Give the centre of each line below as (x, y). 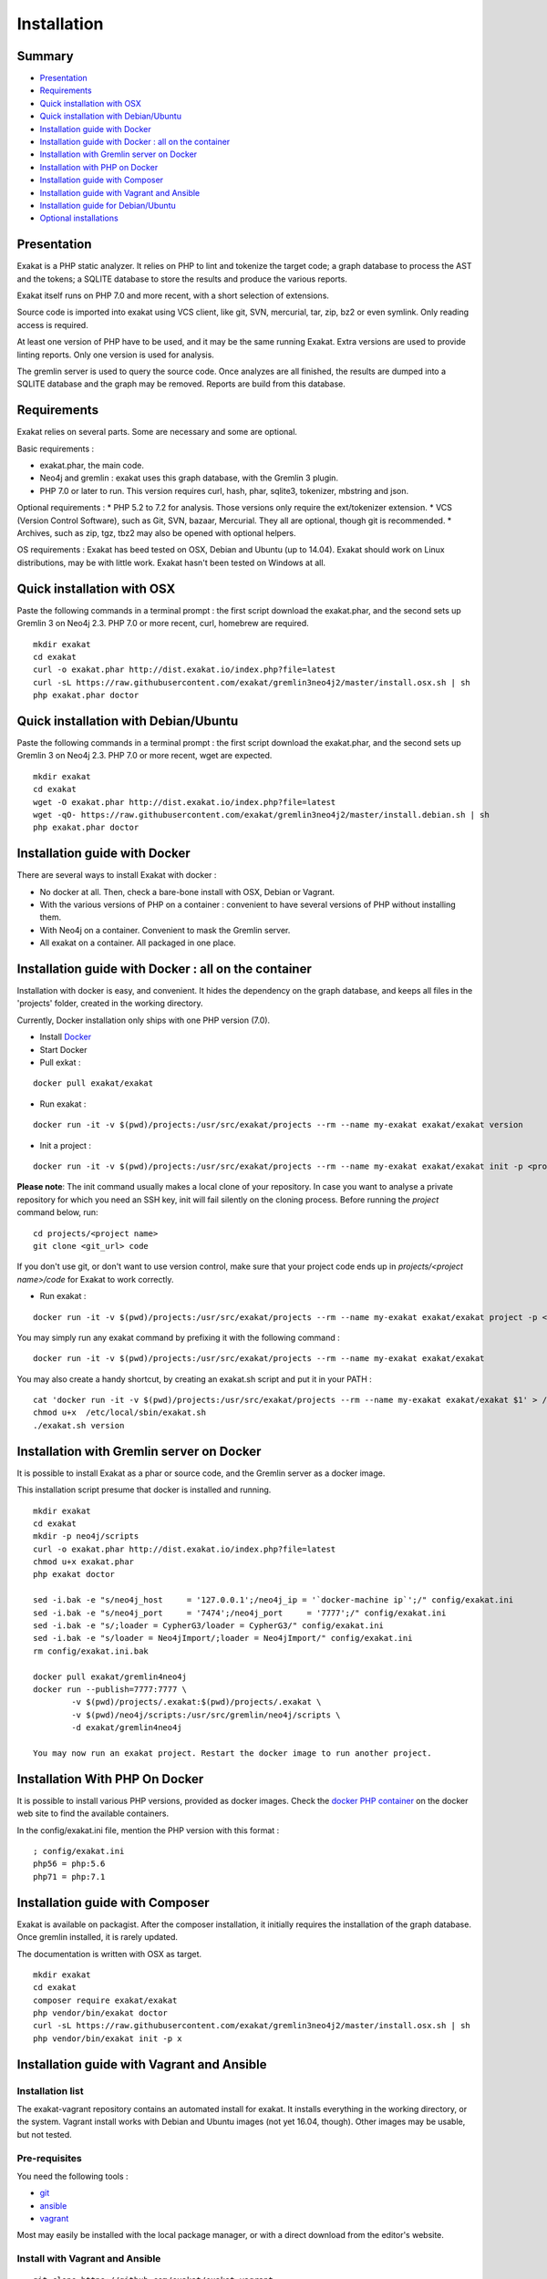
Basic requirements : (56, 449)
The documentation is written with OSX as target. (109, 1954)
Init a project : (65, 1145)
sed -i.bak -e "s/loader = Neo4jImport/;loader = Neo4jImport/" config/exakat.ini (223, 1638)
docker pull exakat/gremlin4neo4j (110, 1676)
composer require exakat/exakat (105, 2000)
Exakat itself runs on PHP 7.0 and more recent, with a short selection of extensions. (173, 295)
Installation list (50, 2090)
